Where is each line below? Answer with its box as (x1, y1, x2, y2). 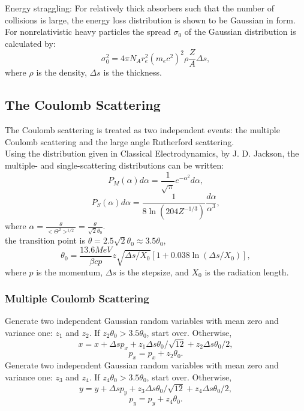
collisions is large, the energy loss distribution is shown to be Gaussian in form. (5, 13, 296, 26)
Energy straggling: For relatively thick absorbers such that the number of (5, 2, 275, 14)
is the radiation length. (204, 265, 289, 278)
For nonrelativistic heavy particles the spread (5, 25, 171, 38)
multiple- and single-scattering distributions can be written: (5, 159, 224, 172)
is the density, (36, 66, 87, 79)
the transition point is (5, 234, 85, 247)
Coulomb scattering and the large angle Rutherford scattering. (5, 135, 234, 148)
